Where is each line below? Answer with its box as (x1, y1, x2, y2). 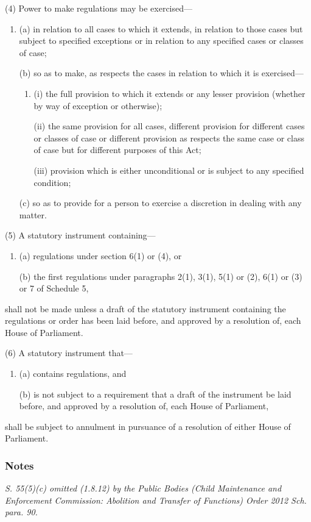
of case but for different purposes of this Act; (33, 143, 201, 156)
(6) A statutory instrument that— (5, 346, 133, 359)
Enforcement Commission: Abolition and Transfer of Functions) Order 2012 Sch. (5, 493, 307, 506)
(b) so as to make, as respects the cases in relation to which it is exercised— (19, 66, 304, 79)
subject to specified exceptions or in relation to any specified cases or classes (19, 34, 304, 47)
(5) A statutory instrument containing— (5, 229, 156, 241)
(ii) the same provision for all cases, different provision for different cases (33, 120, 305, 132)
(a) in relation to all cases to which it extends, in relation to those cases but (19, 22, 303, 35)
